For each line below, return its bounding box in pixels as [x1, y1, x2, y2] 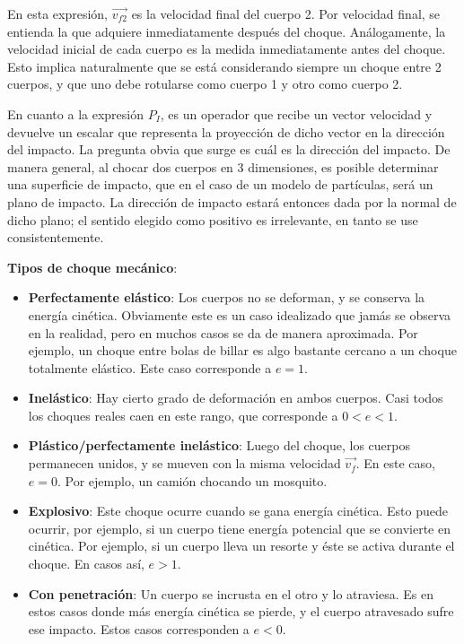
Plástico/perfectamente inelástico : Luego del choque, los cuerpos [28, 436, 410, 455]
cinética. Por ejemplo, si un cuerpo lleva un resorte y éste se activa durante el [28, 536, 455, 555]
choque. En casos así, [28, 554, 144, 573]
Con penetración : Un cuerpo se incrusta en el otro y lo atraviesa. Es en [28, 584, 433, 603]
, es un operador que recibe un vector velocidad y [160, 104, 433, 123]
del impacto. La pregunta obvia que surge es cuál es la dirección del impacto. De [7, 140, 451, 159]
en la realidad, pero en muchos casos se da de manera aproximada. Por [28, 323, 418, 342]
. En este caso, [355, 454, 435, 473]
